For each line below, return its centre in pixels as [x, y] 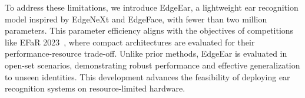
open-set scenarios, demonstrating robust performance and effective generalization [152, 65]
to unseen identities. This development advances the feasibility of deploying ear [147, 76]
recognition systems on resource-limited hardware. [95, 88]
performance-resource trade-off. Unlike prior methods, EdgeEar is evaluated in [146, 53]
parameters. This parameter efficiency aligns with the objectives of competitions [149, 30]
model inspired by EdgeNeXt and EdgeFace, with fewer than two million [136, 19]
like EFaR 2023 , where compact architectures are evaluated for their [130, 42]
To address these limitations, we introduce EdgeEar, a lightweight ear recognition [152, 7]
